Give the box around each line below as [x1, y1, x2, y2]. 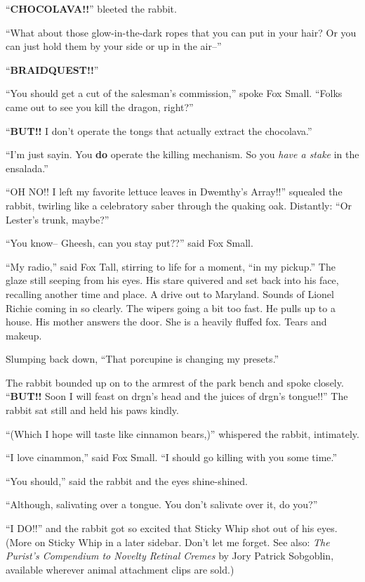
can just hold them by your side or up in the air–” [6, 39, 222, 53]
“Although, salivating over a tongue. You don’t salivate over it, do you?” [6, 497, 318, 512]
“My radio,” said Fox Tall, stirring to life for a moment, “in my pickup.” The [6, 259, 336, 273]
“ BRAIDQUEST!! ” [6, 62, 99, 77]
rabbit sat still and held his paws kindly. [6, 403, 179, 418]
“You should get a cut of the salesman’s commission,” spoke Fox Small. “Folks [6, 86, 343, 101]
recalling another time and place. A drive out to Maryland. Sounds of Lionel [6, 286, 334, 301]
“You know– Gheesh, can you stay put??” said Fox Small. [6, 235, 253, 250]
